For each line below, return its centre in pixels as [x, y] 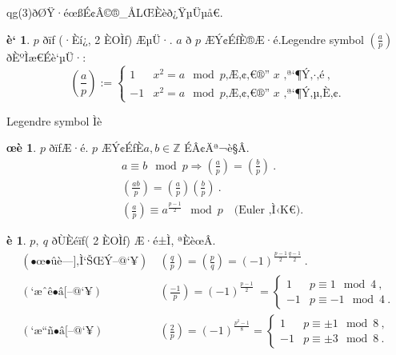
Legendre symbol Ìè [54, 120]
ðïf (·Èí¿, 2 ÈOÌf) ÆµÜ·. [108, 39]
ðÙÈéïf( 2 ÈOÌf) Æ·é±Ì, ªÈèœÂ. [134, 240]
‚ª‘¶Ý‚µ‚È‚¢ [311, 94]
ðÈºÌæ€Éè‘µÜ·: [46, 56]
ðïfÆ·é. [69, 148]
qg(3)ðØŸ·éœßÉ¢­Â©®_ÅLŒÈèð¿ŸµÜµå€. [115, 12]
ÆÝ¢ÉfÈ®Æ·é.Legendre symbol [284, 39]
